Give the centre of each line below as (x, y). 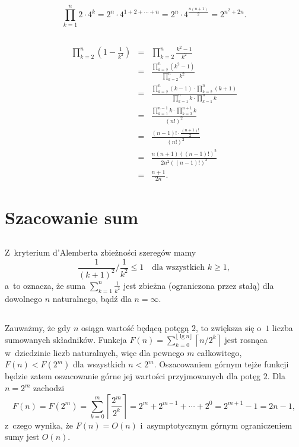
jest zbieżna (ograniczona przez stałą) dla (199, 285)
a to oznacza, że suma (45, 285)
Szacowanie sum (72, 217)
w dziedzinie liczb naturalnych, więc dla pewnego (95, 352)
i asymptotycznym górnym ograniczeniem (216, 425)
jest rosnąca (246, 339)
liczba (282, 327)
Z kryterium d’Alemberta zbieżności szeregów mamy (101, 252)
